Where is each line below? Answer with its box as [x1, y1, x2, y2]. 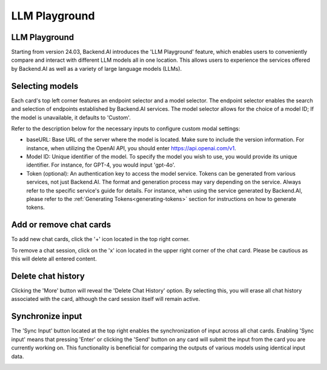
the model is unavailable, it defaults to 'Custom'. [11, 114, 131, 121]
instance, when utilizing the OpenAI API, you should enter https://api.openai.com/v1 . [26, 144, 236, 151]
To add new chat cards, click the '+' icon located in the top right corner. [11, 236, 190, 243]
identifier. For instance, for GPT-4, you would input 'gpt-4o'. [26, 161, 176, 169]
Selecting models [11, 81, 79, 91]
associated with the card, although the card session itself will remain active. [11, 296, 200, 303]
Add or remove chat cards [11, 220, 111, 230]
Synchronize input [11, 311, 82, 322]
